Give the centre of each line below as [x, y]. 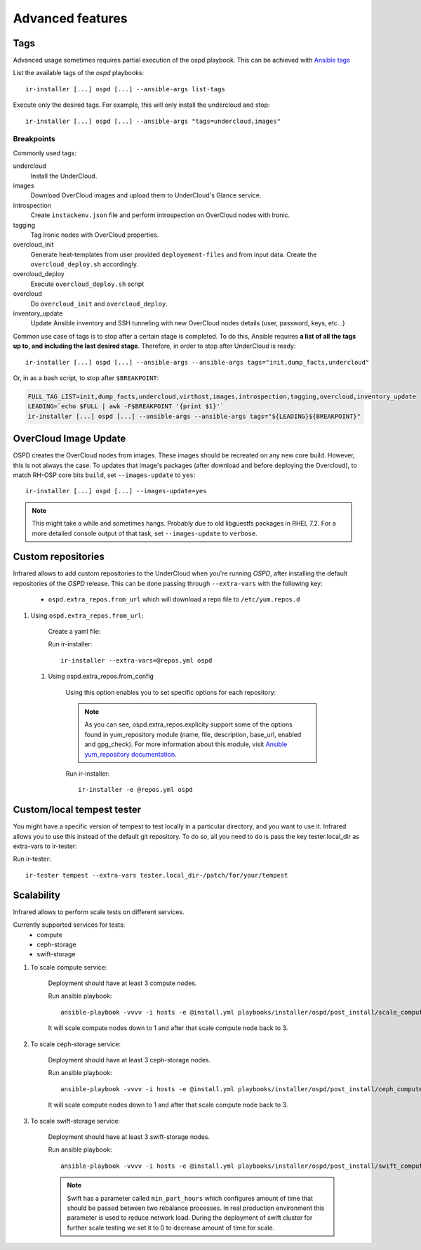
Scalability [37, 895]
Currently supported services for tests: [69, 925]
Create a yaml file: [74, 632]
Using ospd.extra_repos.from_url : [87, 616]
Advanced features [70, 18]
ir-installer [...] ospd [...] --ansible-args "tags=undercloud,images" [153, 121]
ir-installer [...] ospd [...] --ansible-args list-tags [126, 89]
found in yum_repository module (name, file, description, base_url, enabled [193, 734]
